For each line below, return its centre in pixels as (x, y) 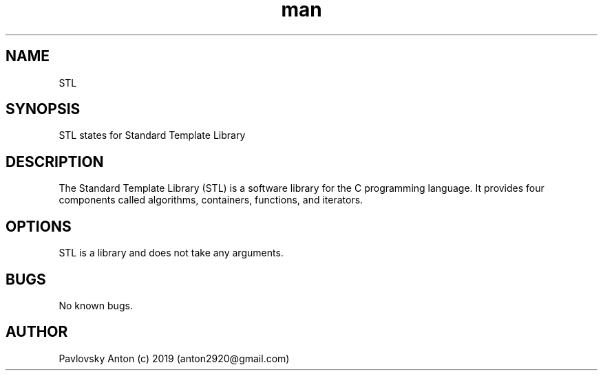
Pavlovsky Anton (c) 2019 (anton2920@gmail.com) (174, 358)
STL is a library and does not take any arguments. (171, 253)
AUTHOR (37, 332)
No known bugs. (96, 305)
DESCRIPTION (55, 162)
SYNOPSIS (43, 109)
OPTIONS (39, 226)
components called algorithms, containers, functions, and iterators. (211, 200)
